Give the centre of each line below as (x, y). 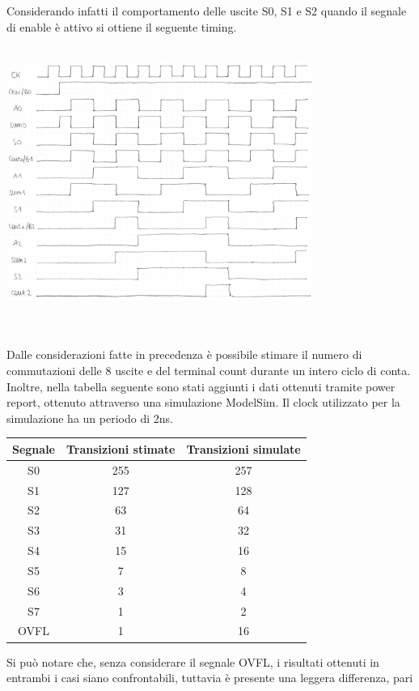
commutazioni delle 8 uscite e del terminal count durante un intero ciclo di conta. (209, 370)
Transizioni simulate (243, 448)
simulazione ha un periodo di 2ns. (90, 418)
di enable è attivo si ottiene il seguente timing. (122, 26)
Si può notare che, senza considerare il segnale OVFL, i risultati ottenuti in (193, 661)
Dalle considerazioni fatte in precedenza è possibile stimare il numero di (184, 354)
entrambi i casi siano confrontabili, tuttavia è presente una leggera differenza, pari (210, 678)
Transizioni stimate (121, 448)
